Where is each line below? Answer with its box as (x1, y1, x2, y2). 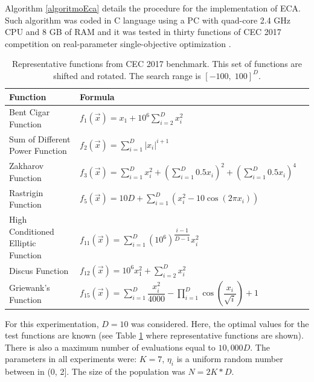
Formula (80, 90, 115, 103)
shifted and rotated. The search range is (53, 69, 201, 81)
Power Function (9, 144, 67, 157)
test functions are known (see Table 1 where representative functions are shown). (5, 329, 304, 342)
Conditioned (9, 224, 54, 237)
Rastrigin (9, 186, 43, 199)
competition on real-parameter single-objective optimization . (5, 37, 231, 49)
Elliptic (9, 237, 36, 249)
